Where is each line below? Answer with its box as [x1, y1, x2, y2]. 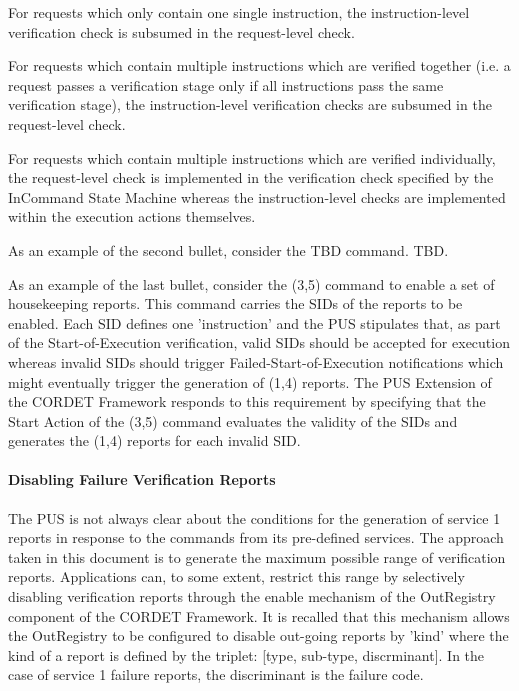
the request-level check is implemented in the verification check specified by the [8, 167, 494, 188]
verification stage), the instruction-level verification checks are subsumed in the [8, 94, 492, 115]
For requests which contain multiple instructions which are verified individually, [8, 147, 496, 168]
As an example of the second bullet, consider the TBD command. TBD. [8, 239, 449, 260]
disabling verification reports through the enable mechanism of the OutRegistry [8, 586, 496, 607]
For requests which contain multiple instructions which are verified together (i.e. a [8, 55, 511, 76]
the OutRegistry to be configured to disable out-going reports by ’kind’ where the [8, 625, 509, 646]
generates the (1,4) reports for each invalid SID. [8, 430, 301, 451]
